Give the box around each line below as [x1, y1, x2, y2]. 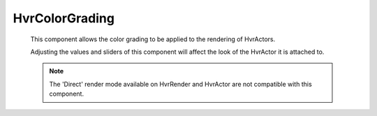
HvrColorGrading [13, 10, 115, 26]
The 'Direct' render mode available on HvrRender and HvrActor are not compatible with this [49, 80, 312, 88]
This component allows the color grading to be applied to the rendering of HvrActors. [30, 35, 276, 43]
